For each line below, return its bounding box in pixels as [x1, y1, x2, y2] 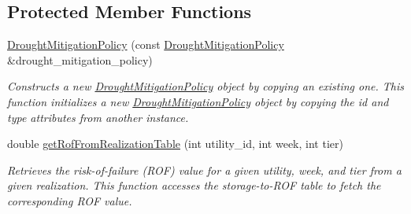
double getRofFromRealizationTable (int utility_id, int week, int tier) [7, 135, 343, 152]
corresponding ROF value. [7, 192, 132, 208]
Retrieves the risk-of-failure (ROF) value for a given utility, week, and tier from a [7, 161, 402, 178]
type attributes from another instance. [7, 109, 189, 125]
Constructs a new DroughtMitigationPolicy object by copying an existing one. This [7, 78, 404, 94]
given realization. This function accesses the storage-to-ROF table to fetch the [7, 177, 381, 194]
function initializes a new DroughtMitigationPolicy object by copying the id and [7, 93, 389, 109]
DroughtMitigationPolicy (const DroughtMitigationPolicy [7, 36, 284, 53]
